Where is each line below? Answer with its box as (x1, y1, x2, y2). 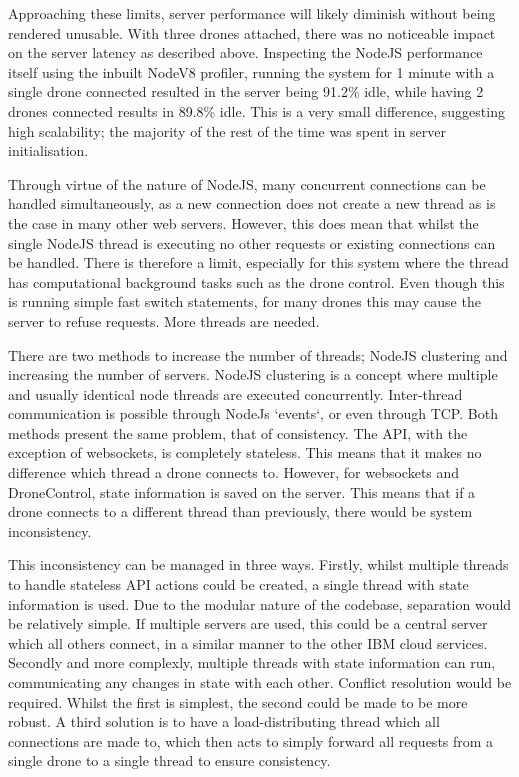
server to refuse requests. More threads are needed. (8, 310, 320, 331)
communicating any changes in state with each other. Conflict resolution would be (8, 672, 512, 692)
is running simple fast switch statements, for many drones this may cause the (8, 291, 481, 312)
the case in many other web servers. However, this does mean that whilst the (8, 212, 479, 233)
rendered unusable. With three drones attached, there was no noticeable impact (8, 22, 496, 43)
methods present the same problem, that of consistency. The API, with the (8, 422, 468, 443)
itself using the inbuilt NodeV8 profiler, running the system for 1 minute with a (8, 61, 495, 82)
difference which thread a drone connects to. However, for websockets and (8, 462, 460, 483)
